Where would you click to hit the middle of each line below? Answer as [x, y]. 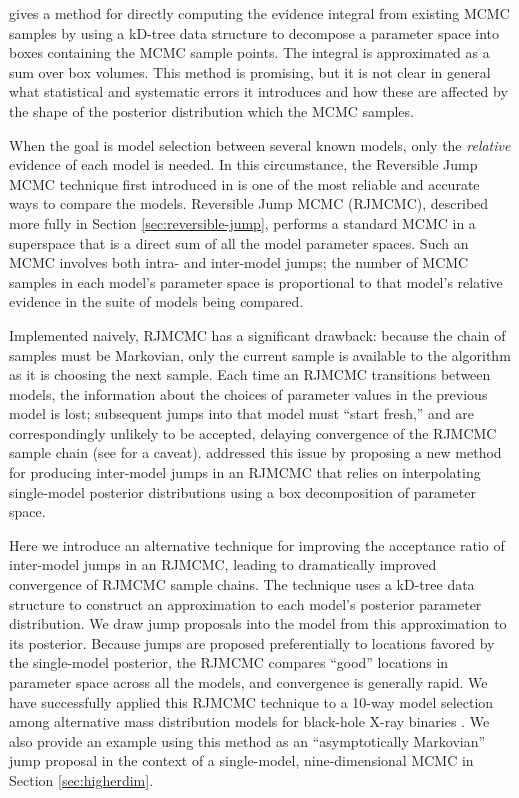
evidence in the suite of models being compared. [156, 301]
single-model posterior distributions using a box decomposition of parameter [242, 491]
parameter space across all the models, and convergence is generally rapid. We [248, 682]
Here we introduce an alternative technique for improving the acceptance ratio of [257, 544]
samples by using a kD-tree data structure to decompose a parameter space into [254, 32]
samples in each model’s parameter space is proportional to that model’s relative [256, 281]
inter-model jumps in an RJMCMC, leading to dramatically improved [223, 564]
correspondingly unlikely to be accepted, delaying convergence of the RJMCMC [253, 432]
